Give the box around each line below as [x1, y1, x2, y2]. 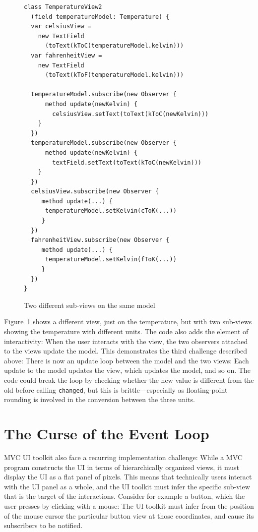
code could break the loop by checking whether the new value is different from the [4, 374, 254, 385]
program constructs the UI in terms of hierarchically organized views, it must [4, 462, 239, 472]
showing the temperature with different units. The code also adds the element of [4, 326, 249, 336]
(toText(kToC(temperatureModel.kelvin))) [45, 42, 184, 50]
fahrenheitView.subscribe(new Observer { [31, 236, 170, 244]
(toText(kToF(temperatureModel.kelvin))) [45, 71, 184, 79]
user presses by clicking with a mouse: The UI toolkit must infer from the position [4, 500, 254, 511]
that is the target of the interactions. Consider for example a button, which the [4, 491, 245, 501]
